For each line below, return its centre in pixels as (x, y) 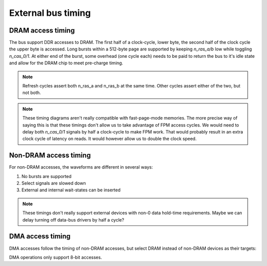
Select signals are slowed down (54, 183)
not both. (32, 93)
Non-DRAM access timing (50, 155)
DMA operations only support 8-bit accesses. (56, 257)
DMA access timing (40, 237)
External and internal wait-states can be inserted (71, 190)
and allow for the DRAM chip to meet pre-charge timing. (66, 63)
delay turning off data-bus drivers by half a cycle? (73, 220)
